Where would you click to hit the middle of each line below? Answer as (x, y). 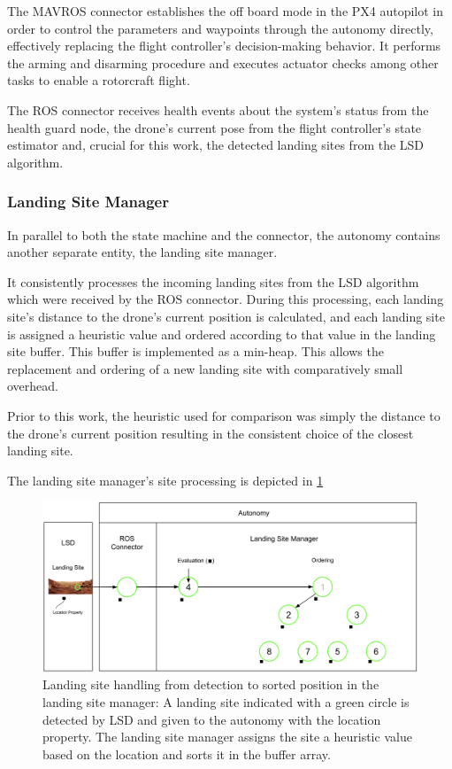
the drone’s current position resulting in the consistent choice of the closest (211, 433)
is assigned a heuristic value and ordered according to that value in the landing (222, 334)
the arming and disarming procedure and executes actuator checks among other (223, 62)
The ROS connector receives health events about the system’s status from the (218, 109)
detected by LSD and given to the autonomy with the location (212, 719)
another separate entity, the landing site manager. (142, 252)
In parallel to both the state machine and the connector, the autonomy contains (224, 234)
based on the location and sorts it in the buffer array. (187, 753)
